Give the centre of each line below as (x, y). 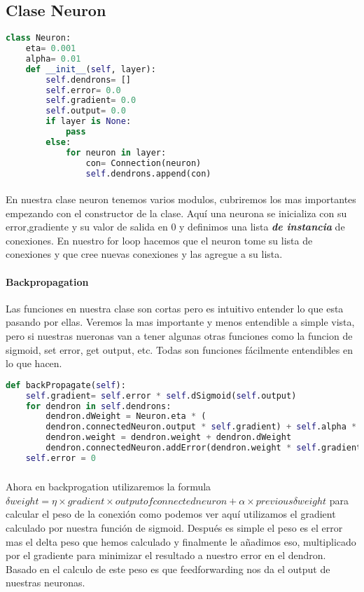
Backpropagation (47, 281)
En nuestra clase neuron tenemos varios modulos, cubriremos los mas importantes (181, 199)
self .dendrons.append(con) (148, 173)
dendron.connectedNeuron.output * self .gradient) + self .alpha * (201, 427)
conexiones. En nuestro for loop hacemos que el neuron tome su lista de (159, 240)
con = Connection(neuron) (143, 163)
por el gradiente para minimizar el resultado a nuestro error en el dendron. (166, 555)
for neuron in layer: (116, 152)
